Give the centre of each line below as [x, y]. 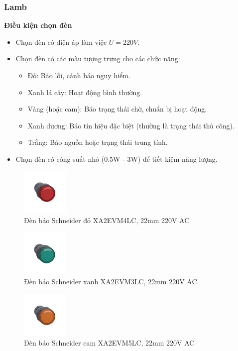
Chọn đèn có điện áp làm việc [61, 42]
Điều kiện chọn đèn [38, 25]
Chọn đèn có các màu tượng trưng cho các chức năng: [98, 58]
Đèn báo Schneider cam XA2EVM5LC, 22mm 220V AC [109, 342]
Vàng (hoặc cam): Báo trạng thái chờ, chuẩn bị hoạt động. [117, 109]
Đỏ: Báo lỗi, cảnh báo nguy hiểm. [79, 75]
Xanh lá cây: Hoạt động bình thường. [85, 92]
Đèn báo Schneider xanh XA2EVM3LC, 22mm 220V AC [111, 281]
